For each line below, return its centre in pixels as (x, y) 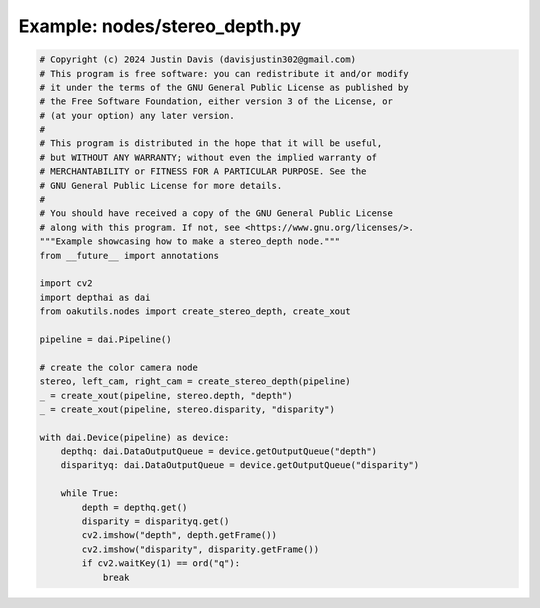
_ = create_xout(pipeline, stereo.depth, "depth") (166, 395)
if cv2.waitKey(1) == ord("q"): (160, 563)
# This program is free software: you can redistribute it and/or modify (224, 73)
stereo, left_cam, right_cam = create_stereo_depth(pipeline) (195, 381)
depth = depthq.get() (134, 507)
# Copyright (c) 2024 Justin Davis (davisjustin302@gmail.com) (198, 59)
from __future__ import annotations (129, 255)
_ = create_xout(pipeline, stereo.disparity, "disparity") (187, 409)
